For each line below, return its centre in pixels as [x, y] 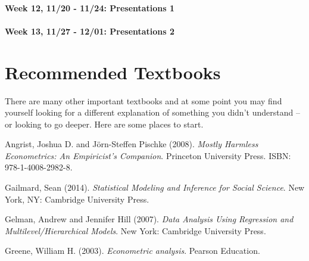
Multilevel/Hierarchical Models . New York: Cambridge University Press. [135, 230]
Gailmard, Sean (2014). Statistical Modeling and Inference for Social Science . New [155, 187]
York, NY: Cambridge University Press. [77, 199]
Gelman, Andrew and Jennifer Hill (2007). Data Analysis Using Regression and [149, 219]
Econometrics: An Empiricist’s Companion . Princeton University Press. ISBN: [148, 155]
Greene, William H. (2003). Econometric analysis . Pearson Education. [132, 251]
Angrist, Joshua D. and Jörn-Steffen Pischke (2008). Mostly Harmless [132, 144]
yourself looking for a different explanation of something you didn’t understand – [152, 112]
